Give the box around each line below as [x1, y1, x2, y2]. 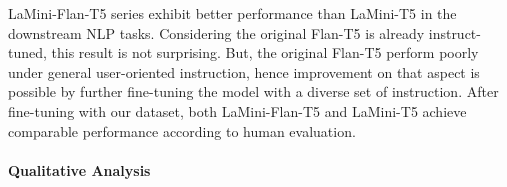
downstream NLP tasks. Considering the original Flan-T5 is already [8, 22, 425, 43]
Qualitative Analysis [8, 159, 151, 180]
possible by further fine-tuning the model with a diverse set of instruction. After [8, 81, 499, 102]
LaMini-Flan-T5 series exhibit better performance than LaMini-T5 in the [8, 3, 457, 23]
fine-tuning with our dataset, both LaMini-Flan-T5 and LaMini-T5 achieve [8, 100, 467, 121]
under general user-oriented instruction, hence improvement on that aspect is [8, 61, 480, 82]
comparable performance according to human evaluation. [8, 120, 356, 141]
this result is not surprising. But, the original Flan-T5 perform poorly [51, 42, 479, 63]
